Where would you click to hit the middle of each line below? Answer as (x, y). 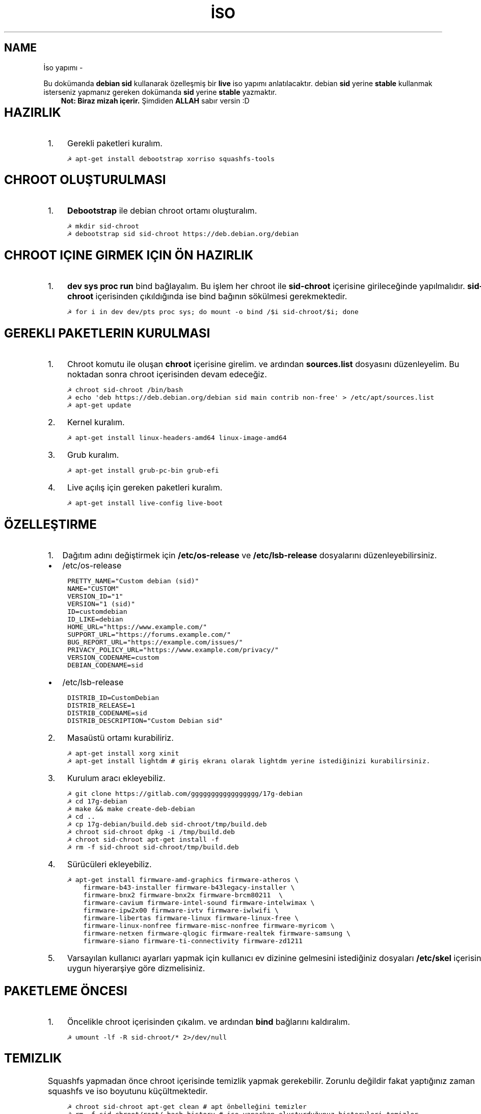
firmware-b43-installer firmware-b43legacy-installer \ (189, 887)
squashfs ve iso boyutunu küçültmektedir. (128, 1091)
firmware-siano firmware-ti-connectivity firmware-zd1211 (193, 941)
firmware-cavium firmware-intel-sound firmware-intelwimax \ (199, 902)
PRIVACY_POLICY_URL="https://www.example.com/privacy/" (173, 650)
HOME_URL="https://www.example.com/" (137, 627)
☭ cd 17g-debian (97, 801)
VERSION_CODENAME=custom (113, 657)
